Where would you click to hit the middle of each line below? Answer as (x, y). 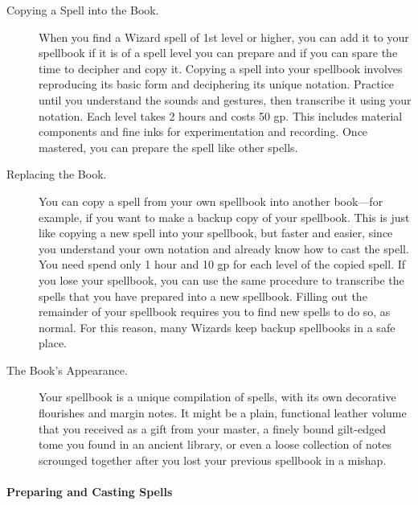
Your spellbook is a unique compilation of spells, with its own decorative (217, 397)
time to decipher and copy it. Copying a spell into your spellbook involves (221, 68)
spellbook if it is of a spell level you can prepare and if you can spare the (218, 53)
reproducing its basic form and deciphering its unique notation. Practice (217, 84)
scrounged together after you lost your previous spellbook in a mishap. (213, 460)
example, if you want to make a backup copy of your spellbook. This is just (224, 217)
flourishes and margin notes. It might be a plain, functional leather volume (223, 413)
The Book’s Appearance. (67, 370)
